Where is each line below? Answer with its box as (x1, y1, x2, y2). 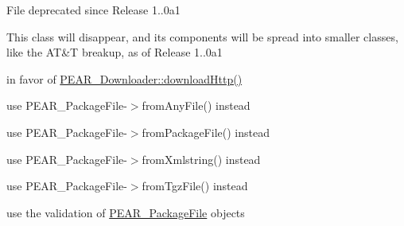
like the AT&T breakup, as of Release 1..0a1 (6, 44, 223, 60)
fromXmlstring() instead (142, 150, 261, 167)
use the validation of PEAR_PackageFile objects (6, 204, 245, 220)
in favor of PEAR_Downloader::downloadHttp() (6, 70, 243, 87)
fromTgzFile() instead (142, 177, 248, 194)
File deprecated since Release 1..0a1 (6, 2, 181, 18)
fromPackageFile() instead (142, 123, 270, 140)
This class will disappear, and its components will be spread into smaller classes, (6, 28, 398, 45)
